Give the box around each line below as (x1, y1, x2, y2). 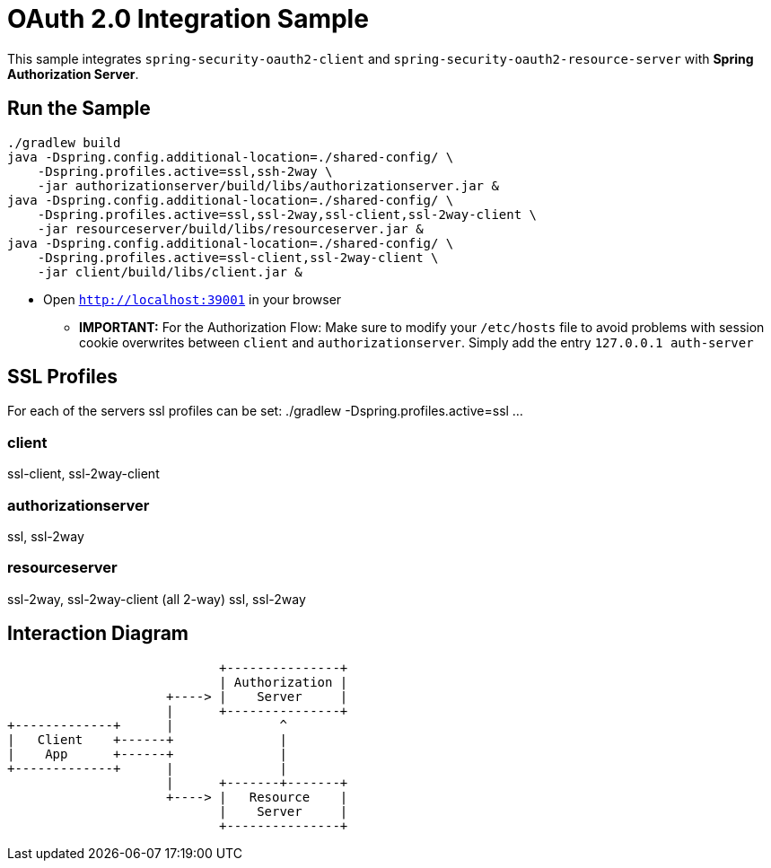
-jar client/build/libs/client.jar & (37, 264, 302, 279)
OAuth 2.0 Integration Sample (7, 4, 369, 34)
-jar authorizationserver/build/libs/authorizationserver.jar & (37, 178, 499, 193)
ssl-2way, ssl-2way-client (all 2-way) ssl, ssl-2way (7, 591, 306, 607)
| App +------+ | (7, 746, 287, 761)
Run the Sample (7, 97, 151, 120)
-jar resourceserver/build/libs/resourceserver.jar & (37, 221, 424, 236)
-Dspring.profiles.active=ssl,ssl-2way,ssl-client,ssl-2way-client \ (37, 206, 538, 222)
